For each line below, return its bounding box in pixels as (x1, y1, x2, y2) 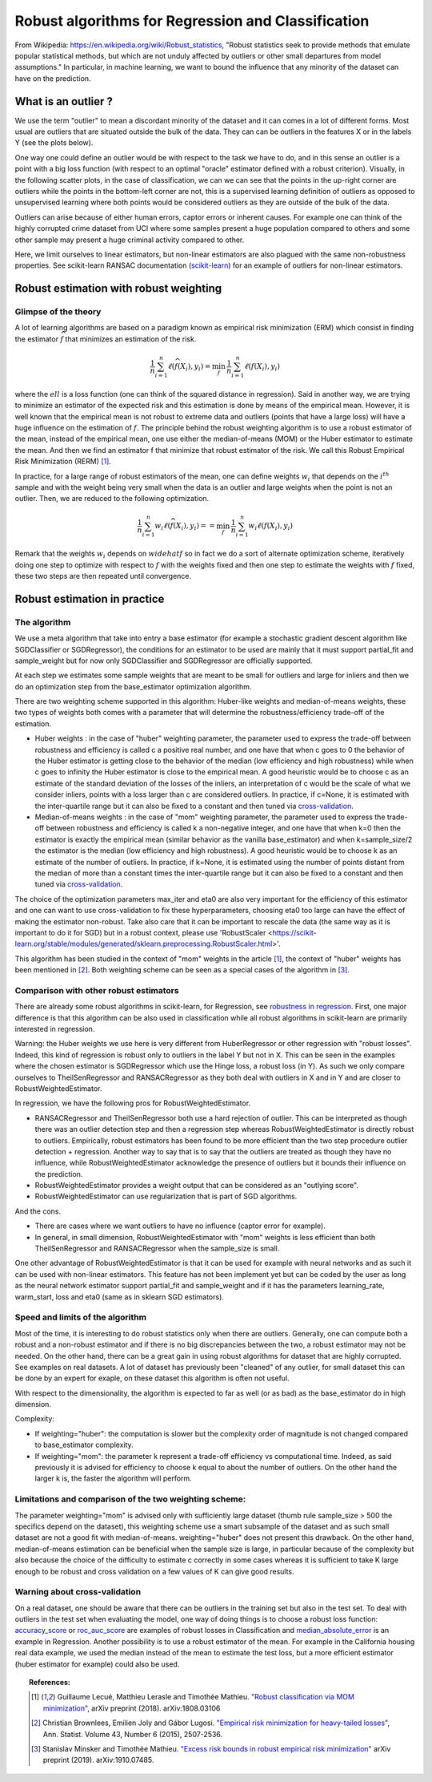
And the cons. (14, 1206, 62, 1216)
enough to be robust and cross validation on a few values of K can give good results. (14, 1566, 295, 1576)
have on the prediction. (14, 73, 91, 83)
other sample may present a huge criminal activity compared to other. (14, 235, 245, 244)
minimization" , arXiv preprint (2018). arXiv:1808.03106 (42, 1703, 221, 1713)
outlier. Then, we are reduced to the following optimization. (14, 494, 210, 503)
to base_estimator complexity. (34, 1440, 134, 1450)
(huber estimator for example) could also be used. (14, 1659, 180, 1669)
